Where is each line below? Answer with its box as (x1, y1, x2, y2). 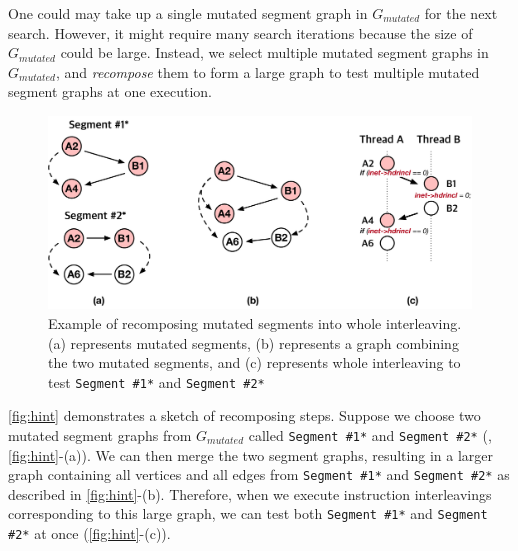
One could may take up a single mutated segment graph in (8, 3, 368, 23)
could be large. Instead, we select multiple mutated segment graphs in (60, 42, 489, 63)
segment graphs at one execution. (8, 81, 212, 102)
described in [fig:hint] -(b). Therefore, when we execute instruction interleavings (8, 483, 492, 504)
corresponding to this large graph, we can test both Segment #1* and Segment (8, 503, 488, 524)
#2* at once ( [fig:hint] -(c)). (8, 523, 171, 544)
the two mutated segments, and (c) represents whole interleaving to (48, 352, 461, 373)
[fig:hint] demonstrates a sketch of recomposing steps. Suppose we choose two (8, 405, 481, 426)
